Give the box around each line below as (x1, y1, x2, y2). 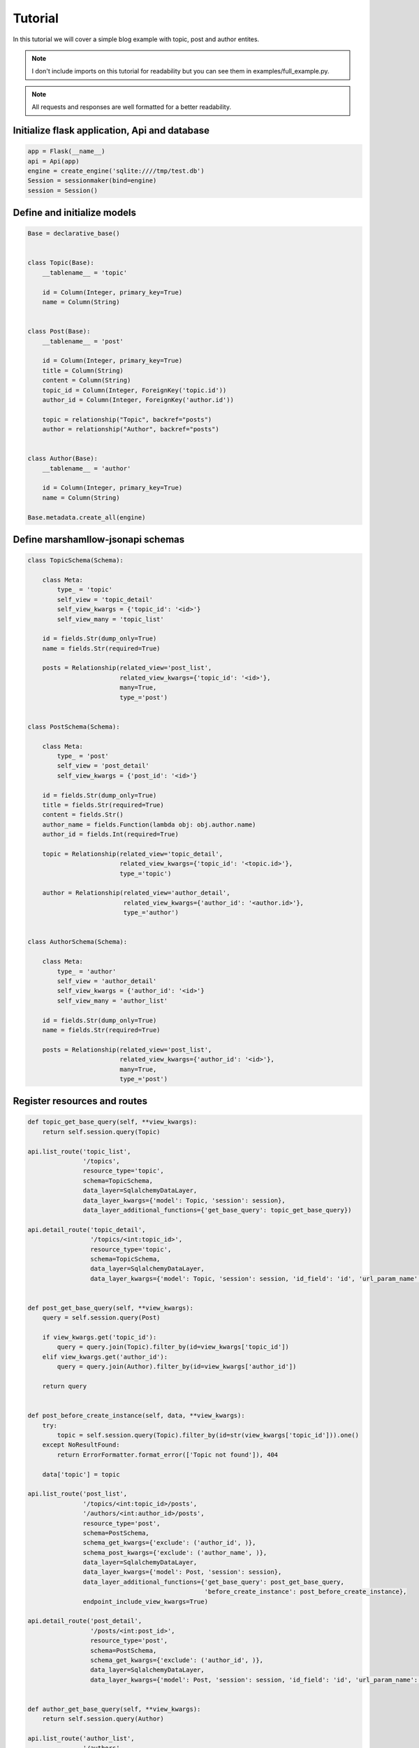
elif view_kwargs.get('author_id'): (42, 1353, 168, 1361)
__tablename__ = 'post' (42, 337, 124, 345)
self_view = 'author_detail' (57, 977, 157, 985)
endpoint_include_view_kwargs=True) (82, 1598, 209, 1605)
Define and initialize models (13, 207, 136, 219)
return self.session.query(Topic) (42, 1128, 161, 1136)
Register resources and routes (13, 1095, 148, 1108)
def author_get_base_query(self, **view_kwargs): (27, 1705, 201, 1713)
